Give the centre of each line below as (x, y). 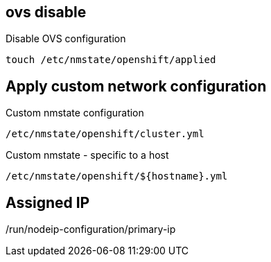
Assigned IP (48, 202)
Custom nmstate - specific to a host (87, 155)
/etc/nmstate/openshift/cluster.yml (105, 134)
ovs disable (46, 12)
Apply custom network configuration (136, 86)
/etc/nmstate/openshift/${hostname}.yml (117, 176)
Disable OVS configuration (66, 39)
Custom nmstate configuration (75, 113)
